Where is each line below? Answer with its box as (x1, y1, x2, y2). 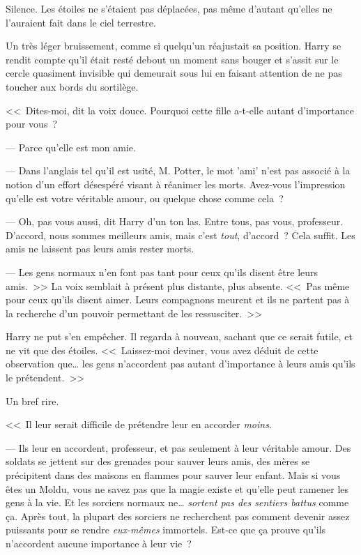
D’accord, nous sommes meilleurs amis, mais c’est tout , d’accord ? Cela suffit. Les (6, 227, 355, 242)
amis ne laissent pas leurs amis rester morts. (6, 241, 194, 256)
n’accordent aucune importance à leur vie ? (6, 536, 192, 550)
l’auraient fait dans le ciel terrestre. (6, 15, 156, 29)
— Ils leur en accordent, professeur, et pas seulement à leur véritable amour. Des (6, 440, 351, 455)
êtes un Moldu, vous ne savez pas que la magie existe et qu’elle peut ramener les (6, 481, 349, 496)
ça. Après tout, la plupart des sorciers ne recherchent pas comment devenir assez (6, 508, 350, 523)
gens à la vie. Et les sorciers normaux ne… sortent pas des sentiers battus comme (6, 495, 349, 510)
